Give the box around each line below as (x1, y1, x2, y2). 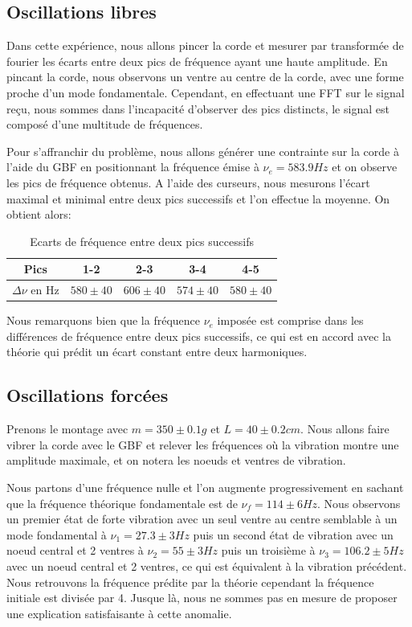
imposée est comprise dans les (217, 312, 364, 329)
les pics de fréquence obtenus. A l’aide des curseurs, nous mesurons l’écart (6, 174, 370, 191)
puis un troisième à (221, 542, 316, 559)
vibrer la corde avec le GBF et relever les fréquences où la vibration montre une (6, 436, 399, 453)
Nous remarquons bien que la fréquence (6, 312, 200, 329)
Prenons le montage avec (6, 420, 128, 437)
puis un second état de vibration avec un (193, 526, 394, 543)
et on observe (332, 158, 398, 175)
